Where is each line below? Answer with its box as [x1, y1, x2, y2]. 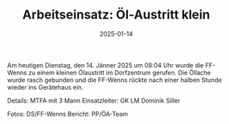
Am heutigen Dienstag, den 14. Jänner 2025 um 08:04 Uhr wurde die [7, 61, 204, 69]
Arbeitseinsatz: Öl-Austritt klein [22, 7, 210, 23]
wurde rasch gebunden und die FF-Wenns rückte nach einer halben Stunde [7, 76, 223, 84]
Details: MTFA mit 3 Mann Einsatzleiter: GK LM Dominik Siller [7, 96, 181, 105]
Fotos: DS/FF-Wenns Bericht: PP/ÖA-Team [7, 110, 128, 118]
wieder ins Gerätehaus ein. [7, 83, 84, 91]
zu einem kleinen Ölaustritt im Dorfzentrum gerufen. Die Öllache [28, 68, 211, 76]
